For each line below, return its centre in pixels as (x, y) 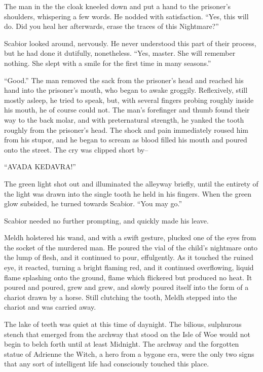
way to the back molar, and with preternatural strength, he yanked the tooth (124, 119)
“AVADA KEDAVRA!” (40, 166)
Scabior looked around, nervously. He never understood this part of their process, (130, 43)
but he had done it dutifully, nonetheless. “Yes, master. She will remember (120, 53)
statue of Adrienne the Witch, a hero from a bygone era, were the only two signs (129, 354)
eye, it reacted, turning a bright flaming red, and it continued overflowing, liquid (129, 267)
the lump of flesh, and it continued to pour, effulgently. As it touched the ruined (129, 257)
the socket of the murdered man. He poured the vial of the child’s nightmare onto (131, 247)
